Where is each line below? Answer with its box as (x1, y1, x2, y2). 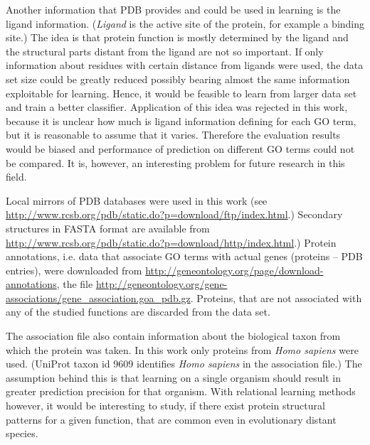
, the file (56, 277, 93, 291)
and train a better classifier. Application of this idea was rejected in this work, (6, 100, 348, 114)
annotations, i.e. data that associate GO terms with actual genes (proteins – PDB (6, 249, 363, 264)
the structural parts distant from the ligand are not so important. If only (6, 43, 324, 58)
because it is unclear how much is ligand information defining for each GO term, (6, 113, 356, 128)
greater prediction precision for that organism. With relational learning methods (6, 384, 356, 399)
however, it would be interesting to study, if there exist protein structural (6, 398, 325, 413)
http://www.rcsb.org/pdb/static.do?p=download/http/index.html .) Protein (6, 235, 337, 250)
